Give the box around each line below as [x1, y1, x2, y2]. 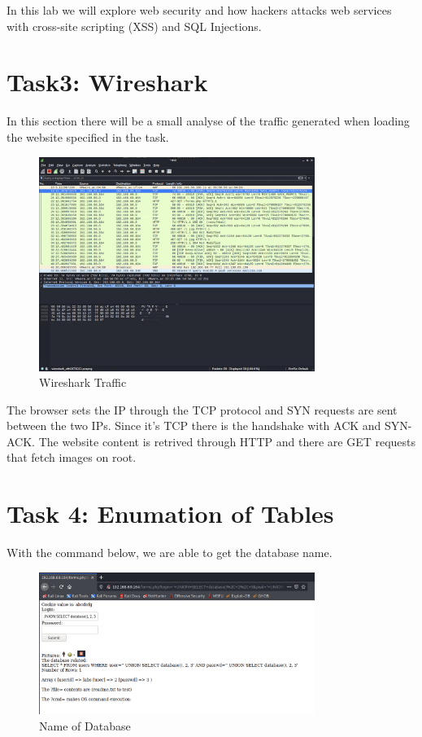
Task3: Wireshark [7, 65, 208, 99]
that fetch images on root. [7, 449, 137, 466]
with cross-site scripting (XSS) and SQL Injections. [7, 17, 262, 34]
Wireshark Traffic [39, 374, 127, 391]
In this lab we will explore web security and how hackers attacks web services [7, 2, 392, 18]
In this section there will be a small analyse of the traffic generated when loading [7, 112, 410, 129]
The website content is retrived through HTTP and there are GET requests [38, 432, 416, 450]
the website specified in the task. [7, 128, 169, 145]
